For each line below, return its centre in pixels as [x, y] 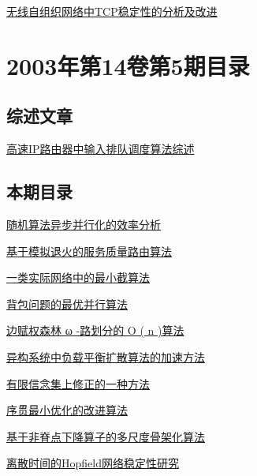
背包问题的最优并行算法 [67, 304]
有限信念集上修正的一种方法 [78, 383]
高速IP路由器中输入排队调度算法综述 [101, 149]
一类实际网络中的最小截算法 [78, 277]
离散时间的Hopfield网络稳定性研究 [93, 463]
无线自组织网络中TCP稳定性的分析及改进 [112, 11]
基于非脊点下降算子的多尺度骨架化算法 [106, 436]
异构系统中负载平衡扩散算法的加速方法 [106, 356]
